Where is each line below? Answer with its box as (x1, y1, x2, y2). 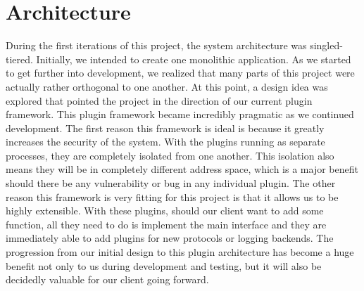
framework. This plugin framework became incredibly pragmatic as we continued (6, 107, 354, 122)
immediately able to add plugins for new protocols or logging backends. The (6, 231, 334, 245)
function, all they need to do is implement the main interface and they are (6, 216, 327, 231)
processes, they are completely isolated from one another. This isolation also (6, 148, 334, 162)
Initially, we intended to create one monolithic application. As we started (36, 51, 351, 66)
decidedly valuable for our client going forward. (6, 272, 209, 287)
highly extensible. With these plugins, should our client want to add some (6, 203, 324, 218)
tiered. (6, 51, 33, 66)
